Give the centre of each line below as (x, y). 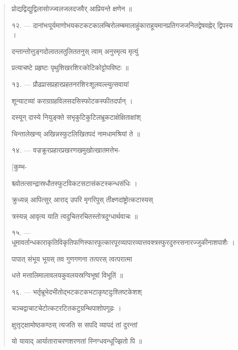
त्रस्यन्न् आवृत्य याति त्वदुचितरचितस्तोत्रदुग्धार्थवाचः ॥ (75, 216)
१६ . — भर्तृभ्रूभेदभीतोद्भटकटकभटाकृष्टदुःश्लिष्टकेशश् (77, 291)
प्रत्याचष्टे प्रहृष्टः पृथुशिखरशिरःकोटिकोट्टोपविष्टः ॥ (70, 67)
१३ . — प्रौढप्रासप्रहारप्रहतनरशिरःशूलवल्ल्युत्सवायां (70, 84)
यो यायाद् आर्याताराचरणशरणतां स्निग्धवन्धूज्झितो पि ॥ (77, 341)
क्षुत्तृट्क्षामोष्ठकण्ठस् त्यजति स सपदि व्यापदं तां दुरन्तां (74, 324)
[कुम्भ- (19, 166)
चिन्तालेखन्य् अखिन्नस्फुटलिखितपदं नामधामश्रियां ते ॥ (76, 133)
